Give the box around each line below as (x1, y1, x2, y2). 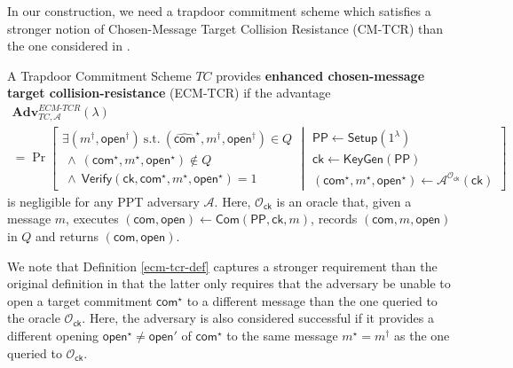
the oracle (7, 309, 60, 327)
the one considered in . (7, 36, 130, 55)
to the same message (226, 325, 338, 344)
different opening (7, 325, 99, 344)
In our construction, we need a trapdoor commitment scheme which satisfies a (7, 2, 431, 20)
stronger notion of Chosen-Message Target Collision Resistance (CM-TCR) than (7, 19, 444, 37)
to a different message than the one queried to (186, 291, 438, 309)
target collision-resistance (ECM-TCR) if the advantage (7, 83, 331, 102)
